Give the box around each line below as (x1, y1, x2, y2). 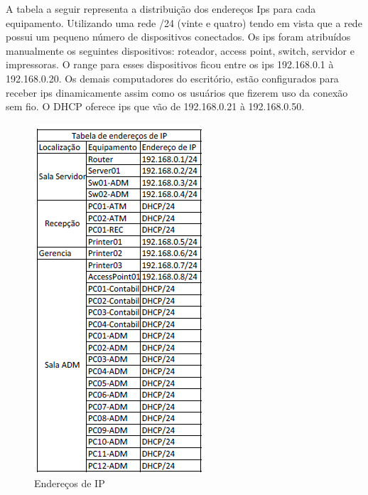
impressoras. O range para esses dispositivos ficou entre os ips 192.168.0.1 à (6, 57, 334, 72)
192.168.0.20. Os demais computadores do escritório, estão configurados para (6, 70, 339, 85)
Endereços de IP (34, 476, 105, 491)
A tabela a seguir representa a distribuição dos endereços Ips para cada (6, 1, 316, 16)
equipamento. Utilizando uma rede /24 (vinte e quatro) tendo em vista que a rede (6, 15, 362, 30)
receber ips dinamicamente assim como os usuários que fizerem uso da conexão (6, 85, 348, 100)
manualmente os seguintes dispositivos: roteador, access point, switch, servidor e (6, 43, 355, 58)
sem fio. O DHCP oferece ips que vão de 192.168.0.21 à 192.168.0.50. (6, 99, 305, 114)
